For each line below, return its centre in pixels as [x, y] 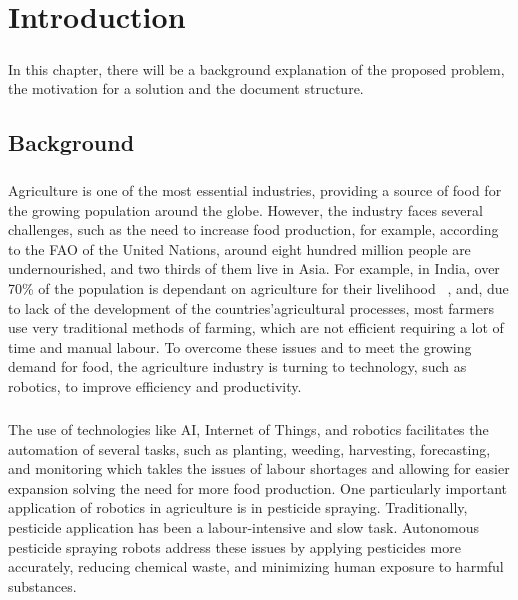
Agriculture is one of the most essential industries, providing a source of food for [255, 190]
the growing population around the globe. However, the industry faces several [245, 209]
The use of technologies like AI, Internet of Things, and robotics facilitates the [248, 429]
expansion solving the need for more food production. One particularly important [258, 487]
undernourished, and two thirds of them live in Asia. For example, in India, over [254, 268]
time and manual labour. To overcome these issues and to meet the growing [240, 346]
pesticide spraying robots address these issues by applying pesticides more [234, 546]
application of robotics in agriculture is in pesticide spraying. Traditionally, [238, 507]
